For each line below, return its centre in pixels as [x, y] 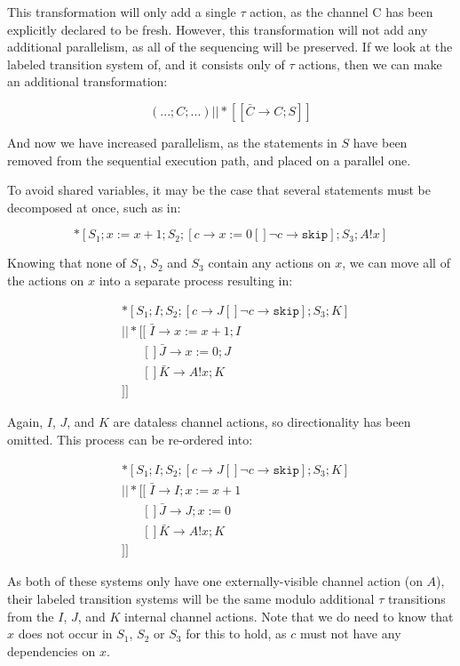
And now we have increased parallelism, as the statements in [172, 142]
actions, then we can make [370, 64]
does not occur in [65, 634]
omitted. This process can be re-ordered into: [130, 439]
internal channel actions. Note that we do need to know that [289, 616]
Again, [25, 422]
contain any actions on [270, 263]
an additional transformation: [87, 81]
